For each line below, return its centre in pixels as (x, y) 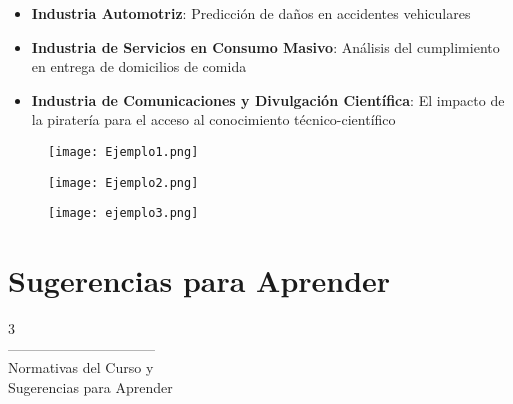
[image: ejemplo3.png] (123, 213)
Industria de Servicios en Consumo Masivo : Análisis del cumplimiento (265, 46)
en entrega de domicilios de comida (139, 66)
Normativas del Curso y (81, 367)
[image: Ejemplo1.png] (123, 151)
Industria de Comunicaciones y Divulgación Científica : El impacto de (268, 99)
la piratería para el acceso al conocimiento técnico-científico (213, 119)
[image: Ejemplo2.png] (123, 182)
